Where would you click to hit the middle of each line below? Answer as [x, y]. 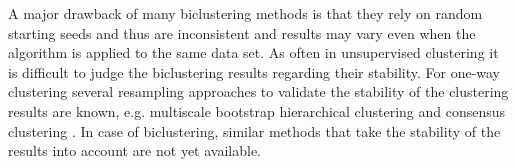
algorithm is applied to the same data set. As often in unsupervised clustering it [253, 52]
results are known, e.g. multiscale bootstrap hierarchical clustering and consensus [257, 110]
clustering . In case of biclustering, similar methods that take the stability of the [254, 130]
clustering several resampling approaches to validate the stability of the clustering [258, 91]
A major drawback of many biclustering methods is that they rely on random [245, 13]
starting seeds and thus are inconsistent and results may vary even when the [242, 32]
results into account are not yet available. [134, 150]
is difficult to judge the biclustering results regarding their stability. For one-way [254, 71]
